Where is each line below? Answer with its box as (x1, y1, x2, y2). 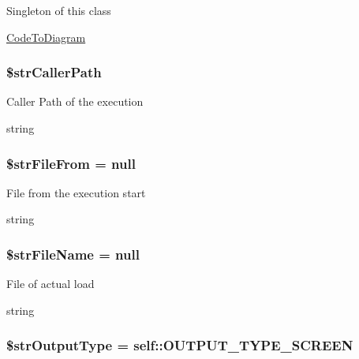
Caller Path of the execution (6, 93, 144, 110)
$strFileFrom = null (6, 153, 136, 173)
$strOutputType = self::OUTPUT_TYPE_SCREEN (6, 335, 353, 355)
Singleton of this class (6, 2, 111, 18)
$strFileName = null (6, 244, 140, 264)
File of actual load (6, 275, 95, 292)
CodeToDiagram (6, 28, 86, 45)
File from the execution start (6, 184, 146, 200)
